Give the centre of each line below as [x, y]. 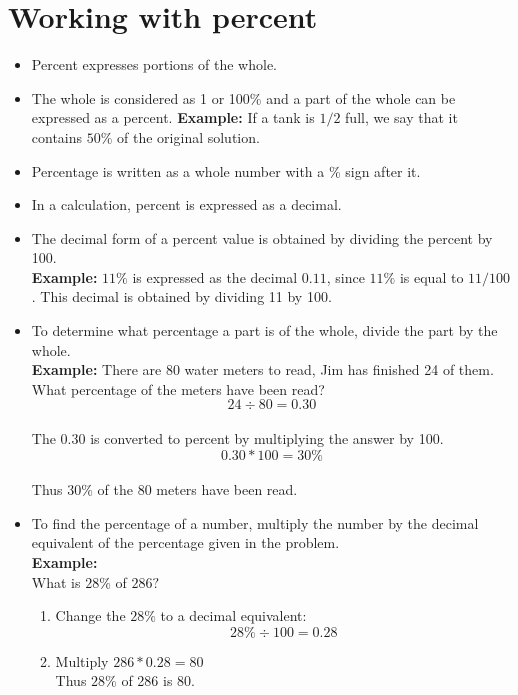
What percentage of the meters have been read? [178, 388]
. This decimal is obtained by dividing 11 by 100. [181, 296]
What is [56, 581]
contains [57, 136]
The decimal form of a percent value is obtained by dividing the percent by [262, 237]
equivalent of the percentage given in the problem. [185, 542]
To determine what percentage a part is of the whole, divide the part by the [264, 330]
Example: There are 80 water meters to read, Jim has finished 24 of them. [262, 369]
